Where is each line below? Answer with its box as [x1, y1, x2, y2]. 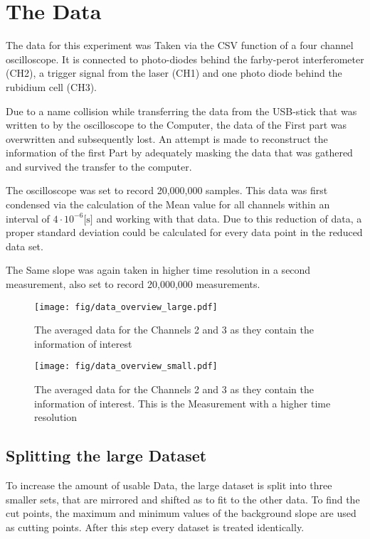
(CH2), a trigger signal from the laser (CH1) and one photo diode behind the [6, 65, 342, 80]
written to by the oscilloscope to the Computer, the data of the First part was [6, 117, 347, 132]
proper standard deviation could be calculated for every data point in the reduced [6, 225, 363, 240]
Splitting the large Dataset [6, 444, 207, 466]
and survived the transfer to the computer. [6, 159, 192, 174]
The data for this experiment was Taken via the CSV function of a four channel [6, 38, 354, 53]
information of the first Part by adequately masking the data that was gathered [6, 145, 353, 160]
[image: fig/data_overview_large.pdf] [34, 301, 218, 312]
